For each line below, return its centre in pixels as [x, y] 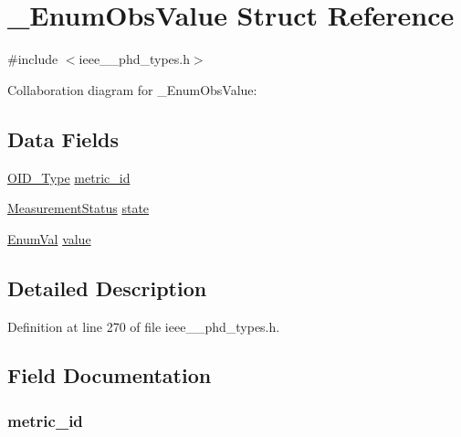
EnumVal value [49, 238]
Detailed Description [107, 288]
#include [33, 59]
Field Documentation [110, 375]
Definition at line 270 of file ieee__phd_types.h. [144, 326]
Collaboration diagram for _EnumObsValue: [132, 89]
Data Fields [63, 139]
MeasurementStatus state [79, 208]
